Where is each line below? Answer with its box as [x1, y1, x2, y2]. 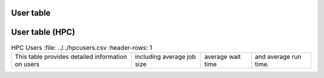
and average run [255, 52, 302, 61]
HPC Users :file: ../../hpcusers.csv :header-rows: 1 [11, 43, 152, 52]
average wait [204, 52, 241, 61]
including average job [135, 52, 196, 61]
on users [14, 60, 40, 68]
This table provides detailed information [14, 52, 127, 61]
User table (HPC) [11, 27, 76, 37]
